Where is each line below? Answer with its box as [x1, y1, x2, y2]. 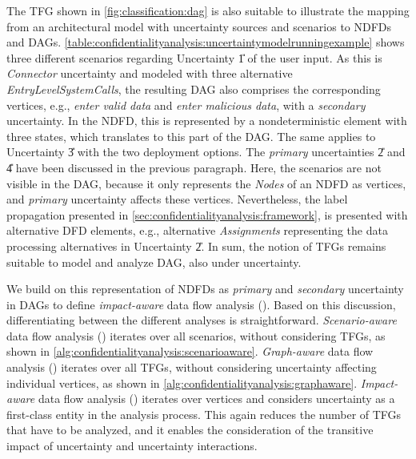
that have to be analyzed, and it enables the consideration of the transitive [6, 421, 374, 438]
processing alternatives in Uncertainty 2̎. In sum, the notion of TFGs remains [6, 237, 386, 254]
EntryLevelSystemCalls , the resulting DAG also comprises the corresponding [6, 80, 381, 97]
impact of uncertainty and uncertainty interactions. [6, 437, 258, 454]
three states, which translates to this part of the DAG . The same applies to [6, 127, 376, 144]
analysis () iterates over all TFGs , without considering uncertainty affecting [6, 359, 377, 376]
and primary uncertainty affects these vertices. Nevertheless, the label [6, 191, 348, 207]
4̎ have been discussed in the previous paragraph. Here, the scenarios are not [6, 159, 382, 175]
